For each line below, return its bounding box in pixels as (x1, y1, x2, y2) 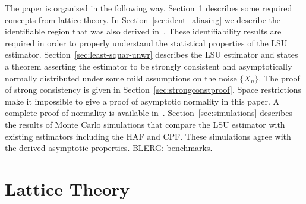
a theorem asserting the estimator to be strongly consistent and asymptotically (5, 59, 292, 72)
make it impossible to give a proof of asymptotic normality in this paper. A (5, 95, 280, 107)
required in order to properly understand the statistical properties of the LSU (5, 36, 288, 49)
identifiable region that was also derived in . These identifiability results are (5, 25, 282, 37)
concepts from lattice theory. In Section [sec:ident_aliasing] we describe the (5, 13, 280, 26)
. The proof (258, 71, 300, 84)
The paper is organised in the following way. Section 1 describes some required (5, 2, 292, 14)
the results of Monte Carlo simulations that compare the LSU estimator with (5, 118, 285, 130)
